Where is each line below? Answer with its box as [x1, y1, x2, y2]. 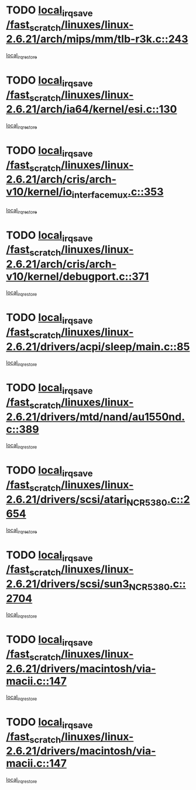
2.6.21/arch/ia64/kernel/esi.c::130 [6, 103, 177, 116]
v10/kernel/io [6, 185, 72, 199]
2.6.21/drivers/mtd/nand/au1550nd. [6, 410, 185, 423]
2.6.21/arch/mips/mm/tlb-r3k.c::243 [6, 33, 188, 46]
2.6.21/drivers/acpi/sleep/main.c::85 [6, 340, 190, 353]
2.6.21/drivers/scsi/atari [6, 492, 127, 506]
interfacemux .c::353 [71, 185, 164, 201]
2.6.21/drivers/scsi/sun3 [6, 577, 130, 591]
